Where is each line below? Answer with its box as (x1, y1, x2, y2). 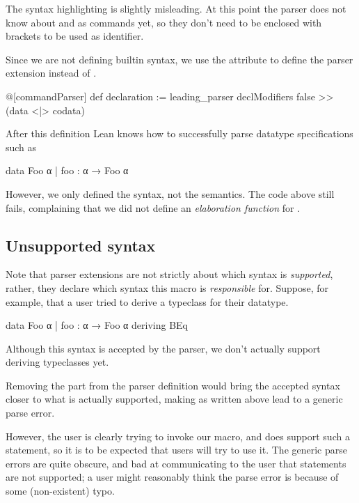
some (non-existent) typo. (6, 483, 115, 498)
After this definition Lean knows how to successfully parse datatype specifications (6, 126, 353, 141)
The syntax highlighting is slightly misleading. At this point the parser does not (6, 1, 346, 15)
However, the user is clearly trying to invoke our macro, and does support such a (6, 428, 350, 443)
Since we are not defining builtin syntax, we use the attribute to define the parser (6, 52, 353, 66)
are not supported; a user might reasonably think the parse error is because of (6, 470, 339, 484)
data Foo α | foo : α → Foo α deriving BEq (6, 318, 189, 332)
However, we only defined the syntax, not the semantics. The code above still (6, 186, 335, 201)
